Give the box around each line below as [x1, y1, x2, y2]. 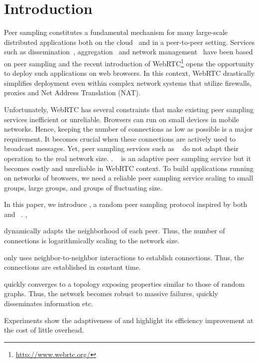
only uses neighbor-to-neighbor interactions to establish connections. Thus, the [4, 252, 244, 262]
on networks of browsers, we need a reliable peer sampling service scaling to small [4, 173, 254, 183]
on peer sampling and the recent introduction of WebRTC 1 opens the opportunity [4, 56, 254, 68]
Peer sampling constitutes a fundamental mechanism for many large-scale [4, 27, 228, 37]
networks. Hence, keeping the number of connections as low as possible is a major [4, 124, 253, 134]
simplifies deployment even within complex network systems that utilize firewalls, [4, 77, 252, 88]
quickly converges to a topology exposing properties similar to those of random [4, 278, 245, 289]
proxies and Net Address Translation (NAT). [4, 87, 140, 98]
